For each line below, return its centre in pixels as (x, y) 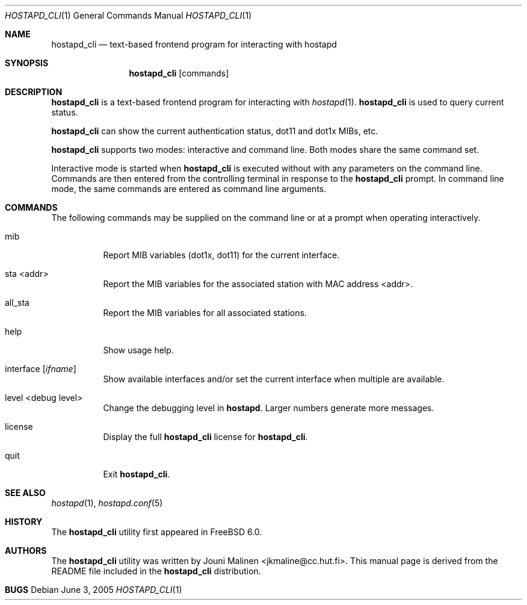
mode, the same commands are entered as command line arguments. (189, 189)
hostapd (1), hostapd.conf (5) (107, 503)
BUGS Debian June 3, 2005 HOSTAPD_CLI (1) (94, 590)
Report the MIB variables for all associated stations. (205, 313)
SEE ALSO (25, 493)
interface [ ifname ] (41, 369)
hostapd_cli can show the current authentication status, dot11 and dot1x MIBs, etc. (215, 131)
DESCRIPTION (34, 92)
